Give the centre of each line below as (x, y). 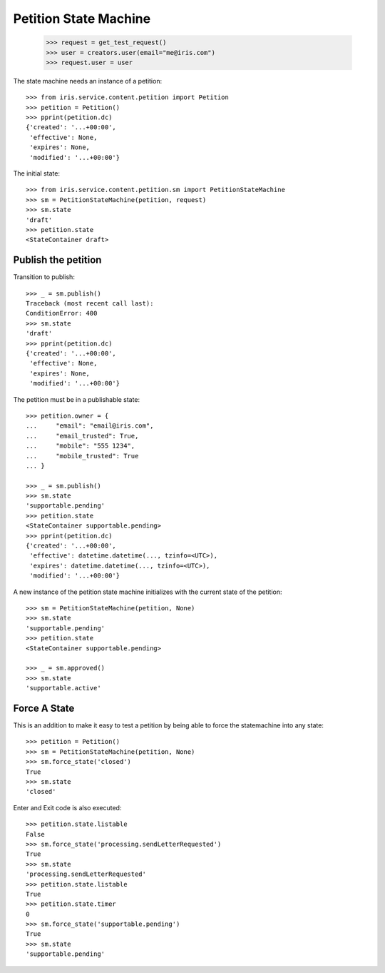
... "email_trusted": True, (82, 436)
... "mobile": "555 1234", (81, 446)
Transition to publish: (44, 277)
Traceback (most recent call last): (90, 304)
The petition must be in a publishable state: (77, 399)
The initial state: (37, 173)
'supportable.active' (63, 688)
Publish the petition (57, 260)
